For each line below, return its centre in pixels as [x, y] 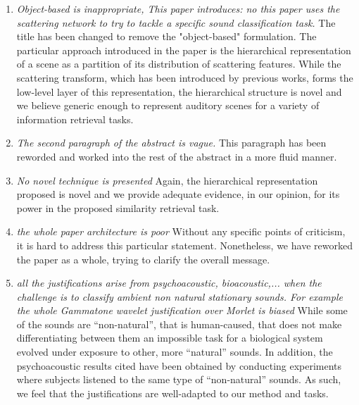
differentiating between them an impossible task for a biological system [170, 338]
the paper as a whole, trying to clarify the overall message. [143, 259]
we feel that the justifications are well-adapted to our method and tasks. [172, 393]
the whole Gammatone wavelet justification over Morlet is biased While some [182, 310]
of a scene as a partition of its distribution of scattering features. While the [179, 64]
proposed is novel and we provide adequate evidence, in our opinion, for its [178, 194]
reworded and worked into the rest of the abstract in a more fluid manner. [177, 156]
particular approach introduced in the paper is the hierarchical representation [184, 50]
